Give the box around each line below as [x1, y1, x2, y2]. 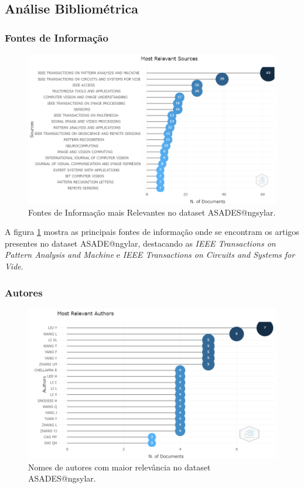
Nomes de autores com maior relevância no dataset [28, 460, 211, 473]
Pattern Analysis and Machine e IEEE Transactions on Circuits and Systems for [5, 248, 295, 261]
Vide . [5, 260, 23, 272]
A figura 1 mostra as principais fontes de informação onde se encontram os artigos [5, 226, 299, 238]
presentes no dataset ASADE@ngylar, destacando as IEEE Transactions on [5, 237, 276, 249]
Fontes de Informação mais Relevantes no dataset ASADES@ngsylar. [28, 206, 276, 218]
